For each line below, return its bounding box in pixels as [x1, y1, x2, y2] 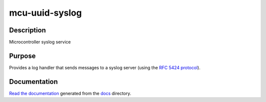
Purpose [9, 51, 36, 60]
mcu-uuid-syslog [9, 7, 82, 18]
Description [9, 26, 46, 34]
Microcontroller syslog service [9, 39, 71, 45]
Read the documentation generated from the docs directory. [9, 90, 132, 96]
